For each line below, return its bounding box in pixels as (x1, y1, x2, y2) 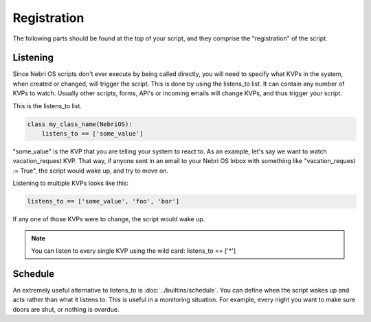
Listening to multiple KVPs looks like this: (12, 179, 129, 188)
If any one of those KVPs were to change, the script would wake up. (12, 215, 205, 223)
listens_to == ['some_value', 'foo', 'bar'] (27, 197, 180, 206)
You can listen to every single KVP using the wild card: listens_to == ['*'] (31, 247, 236, 255)
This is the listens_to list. (12, 101, 82, 110)
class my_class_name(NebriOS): (27, 120, 133, 128)
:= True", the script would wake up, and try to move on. (12, 166, 169, 175)
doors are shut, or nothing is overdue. (12, 305, 120, 313)
